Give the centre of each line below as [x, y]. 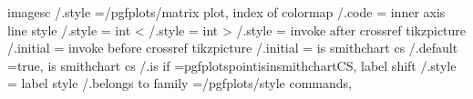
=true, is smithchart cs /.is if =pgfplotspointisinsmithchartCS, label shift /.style [232, 65]
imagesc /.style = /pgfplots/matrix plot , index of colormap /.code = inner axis [226, 12]
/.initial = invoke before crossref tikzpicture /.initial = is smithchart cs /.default [233, 48]
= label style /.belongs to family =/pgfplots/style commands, [180, 83]
